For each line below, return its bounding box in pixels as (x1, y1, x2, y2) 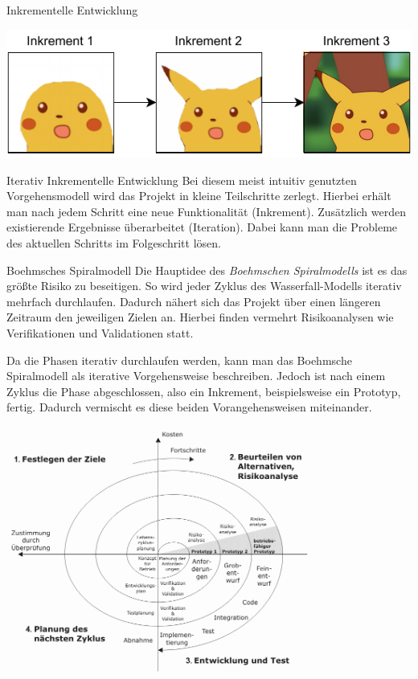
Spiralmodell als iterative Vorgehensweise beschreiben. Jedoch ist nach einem (6, 367, 386, 384)
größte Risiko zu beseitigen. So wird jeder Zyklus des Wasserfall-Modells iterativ (6, 277, 402, 294)
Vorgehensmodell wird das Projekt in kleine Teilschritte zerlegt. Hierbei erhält (6, 187, 391, 204)
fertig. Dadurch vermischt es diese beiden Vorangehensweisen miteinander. (6, 399, 372, 415)
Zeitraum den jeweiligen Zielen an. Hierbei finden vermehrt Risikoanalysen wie (6, 309, 394, 325)
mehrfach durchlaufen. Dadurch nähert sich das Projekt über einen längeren (6, 292, 381, 309)
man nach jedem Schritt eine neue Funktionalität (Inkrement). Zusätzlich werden (6, 202, 407, 219)
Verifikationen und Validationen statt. (6, 325, 194, 342)
